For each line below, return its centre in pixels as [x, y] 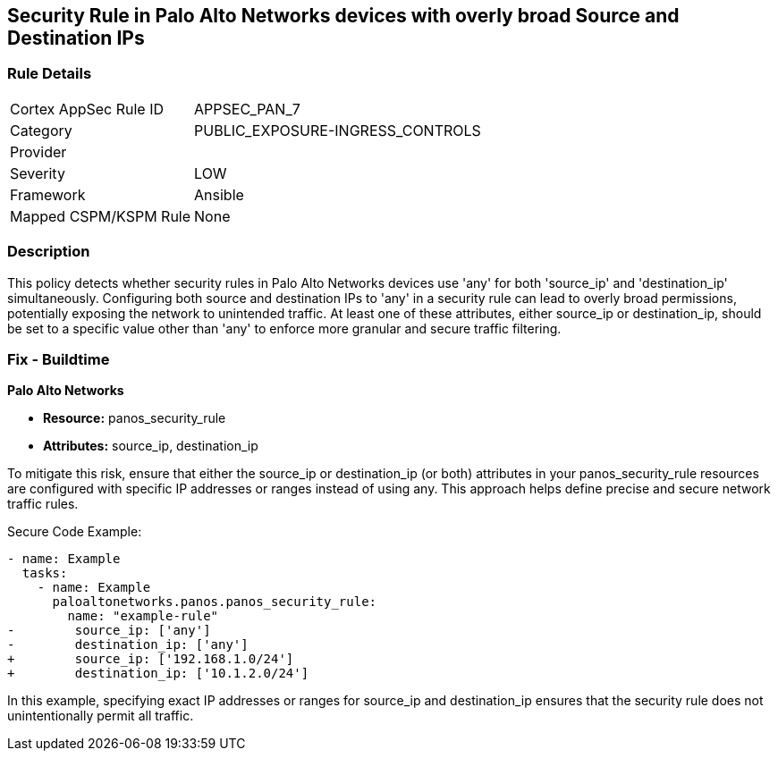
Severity [38, 173]
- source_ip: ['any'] [109, 631]
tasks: [45, 573]
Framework [48, 194]
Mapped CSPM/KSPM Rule [101, 216]
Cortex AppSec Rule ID [87, 109]
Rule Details [50, 74]
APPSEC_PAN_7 [247, 109]
